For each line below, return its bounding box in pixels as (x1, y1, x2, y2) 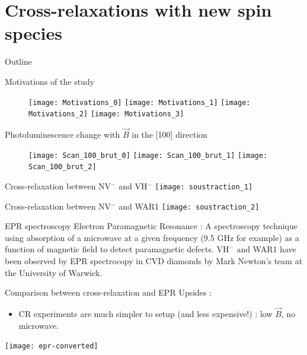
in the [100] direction (132, 128, 207, 141)
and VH (119, 179, 148, 192)
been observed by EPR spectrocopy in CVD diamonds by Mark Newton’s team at (5, 255, 303, 267)
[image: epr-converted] (5, 342, 98, 351)
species (5, 21, 62, 45)
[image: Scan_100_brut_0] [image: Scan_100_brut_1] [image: (28, 151, 268, 160)
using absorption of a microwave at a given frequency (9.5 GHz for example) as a (5, 231, 299, 243)
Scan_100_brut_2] (28, 163, 97, 172)
